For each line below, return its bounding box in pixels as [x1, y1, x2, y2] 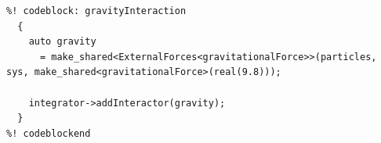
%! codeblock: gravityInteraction [6, 5, 187, 16]
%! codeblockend [6, 127, 91, 139]
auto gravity [28, 36, 96, 48]
